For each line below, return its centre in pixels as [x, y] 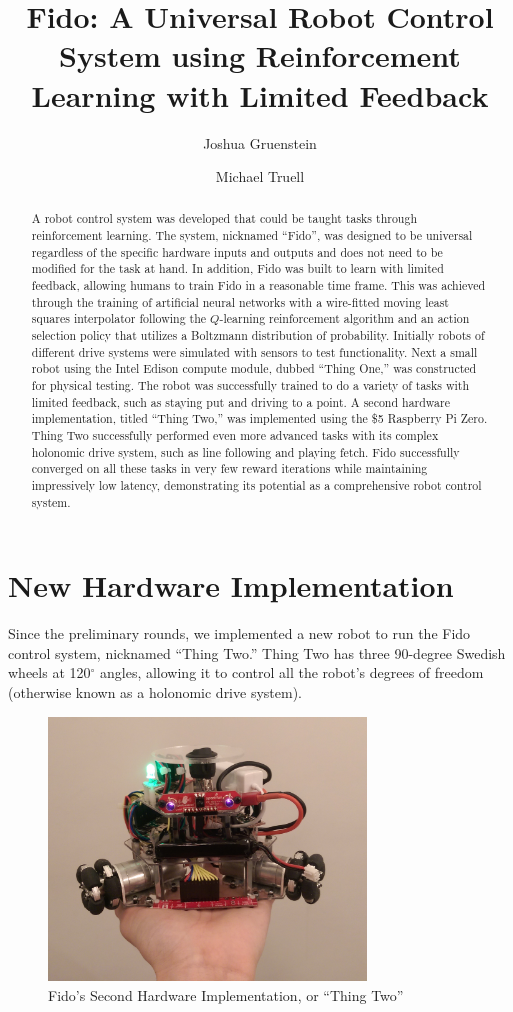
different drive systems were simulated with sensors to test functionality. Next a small [254, 351]
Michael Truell [260, 176]
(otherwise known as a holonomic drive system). [155, 692]
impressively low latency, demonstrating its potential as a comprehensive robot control [256, 484]
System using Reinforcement [260, 55]
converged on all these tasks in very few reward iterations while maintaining [229, 468]
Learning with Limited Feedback [260, 94]
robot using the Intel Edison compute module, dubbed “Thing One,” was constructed [254, 368]
